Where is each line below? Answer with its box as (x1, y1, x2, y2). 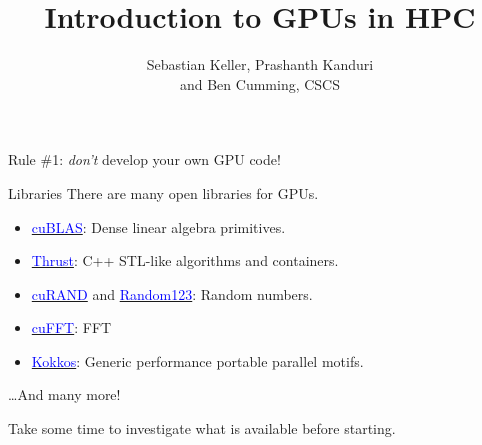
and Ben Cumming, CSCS (179, 73, 341, 94)
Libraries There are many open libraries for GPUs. (8, 182, 319, 203)
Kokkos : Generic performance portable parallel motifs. (31, 350, 364, 371)
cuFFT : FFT (31, 317, 112, 338)
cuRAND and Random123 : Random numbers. (31, 283, 313, 304)
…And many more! (8, 384, 121, 405)
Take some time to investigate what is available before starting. (8, 418, 396, 439)
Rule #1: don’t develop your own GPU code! (8, 149, 281, 170)
